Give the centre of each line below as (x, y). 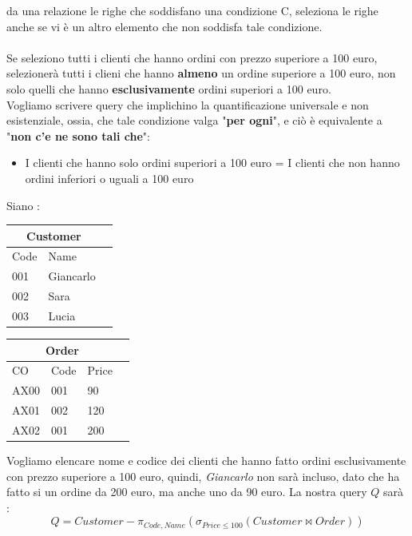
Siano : (24, 205)
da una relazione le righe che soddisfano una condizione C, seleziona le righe (192, 10)
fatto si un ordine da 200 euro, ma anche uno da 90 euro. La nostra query (187, 492)
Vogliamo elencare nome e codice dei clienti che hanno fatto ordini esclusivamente (206, 461)
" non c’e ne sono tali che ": (78, 135)
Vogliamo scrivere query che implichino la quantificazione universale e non (188, 104)
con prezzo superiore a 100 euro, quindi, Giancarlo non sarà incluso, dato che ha (203, 476)
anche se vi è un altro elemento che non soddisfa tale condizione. (164, 26)
